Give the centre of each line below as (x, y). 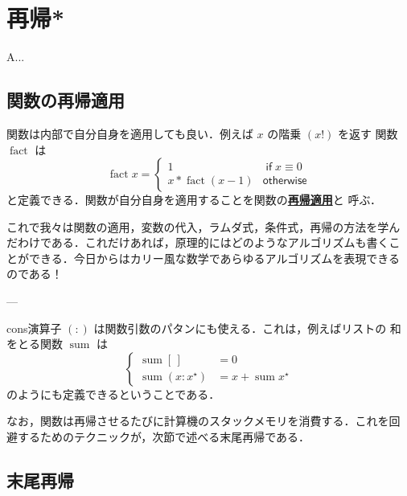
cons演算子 (34, 328)
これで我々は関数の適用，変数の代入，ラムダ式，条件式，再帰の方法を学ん (203, 226)
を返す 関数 (368, 133)
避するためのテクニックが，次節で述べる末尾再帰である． (158, 437)
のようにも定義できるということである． (113, 394)
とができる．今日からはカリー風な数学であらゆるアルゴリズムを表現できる (203, 258)
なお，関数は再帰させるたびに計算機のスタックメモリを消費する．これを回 (203, 421)
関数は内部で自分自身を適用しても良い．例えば (130, 133)
